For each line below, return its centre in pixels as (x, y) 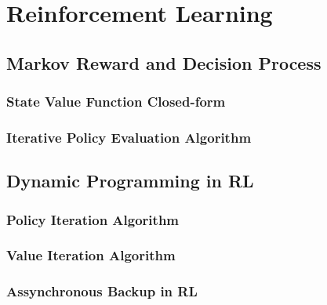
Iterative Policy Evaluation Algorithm (129, 137)
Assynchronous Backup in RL (102, 291)
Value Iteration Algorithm (91, 255)
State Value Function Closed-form (116, 102)
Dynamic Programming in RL (130, 181)
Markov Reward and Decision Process (164, 62)
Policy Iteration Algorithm (93, 219)
